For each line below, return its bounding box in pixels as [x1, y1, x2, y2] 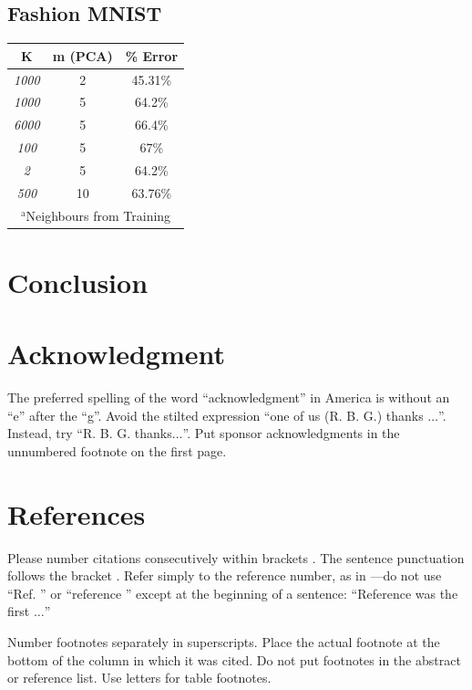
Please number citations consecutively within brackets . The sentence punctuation [7, 548, 465, 567]
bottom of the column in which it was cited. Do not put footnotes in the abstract [7, 650, 461, 669]
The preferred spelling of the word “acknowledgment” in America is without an [7, 388, 450, 407]
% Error [125, 46, 179, 65]
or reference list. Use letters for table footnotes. [7, 668, 272, 687]
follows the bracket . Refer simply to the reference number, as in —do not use [7, 566, 442, 585]
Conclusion [7, 263, 149, 300]
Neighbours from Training [26, 205, 171, 225]
